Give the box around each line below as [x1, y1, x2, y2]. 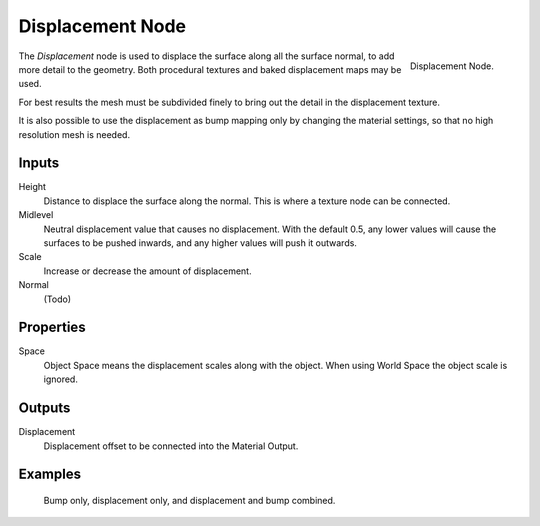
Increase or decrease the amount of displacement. [43, 265, 252, 277]
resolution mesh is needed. [18, 128, 130, 140]
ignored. [43, 373, 79, 385]
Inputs [18, 155, 60, 172]
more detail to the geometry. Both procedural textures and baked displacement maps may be [18, 63, 402, 75]
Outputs [18, 400, 71, 417]
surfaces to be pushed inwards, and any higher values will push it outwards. [43, 236, 357, 249]
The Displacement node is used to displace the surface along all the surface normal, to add [18, 50, 395, 62]
